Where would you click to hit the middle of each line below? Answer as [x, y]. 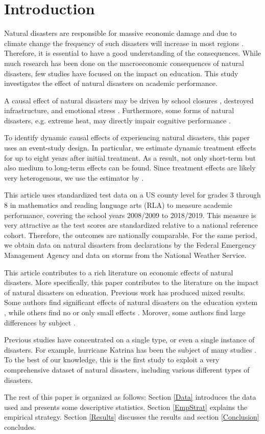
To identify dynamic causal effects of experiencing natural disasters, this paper [127, 137]
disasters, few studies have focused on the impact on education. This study [121, 73]
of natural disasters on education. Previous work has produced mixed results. [125, 292]
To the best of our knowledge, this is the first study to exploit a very [112, 360]
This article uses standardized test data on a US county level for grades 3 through [132, 195]
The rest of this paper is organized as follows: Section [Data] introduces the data [130, 397]
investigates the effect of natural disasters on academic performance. [111, 83]
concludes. [20, 427]
